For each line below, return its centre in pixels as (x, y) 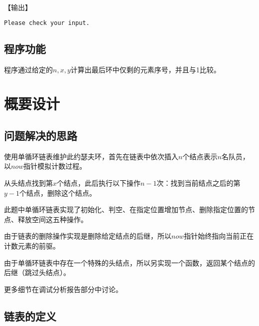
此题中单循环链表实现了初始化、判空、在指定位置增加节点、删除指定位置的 (126, 209)
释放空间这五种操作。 (53, 219)
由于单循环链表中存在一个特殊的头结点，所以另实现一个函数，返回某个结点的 (129, 262)
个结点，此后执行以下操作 (99, 183)
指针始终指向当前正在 (219, 236)
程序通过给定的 (28, 69)
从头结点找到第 (28, 183)
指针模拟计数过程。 (55, 166)
